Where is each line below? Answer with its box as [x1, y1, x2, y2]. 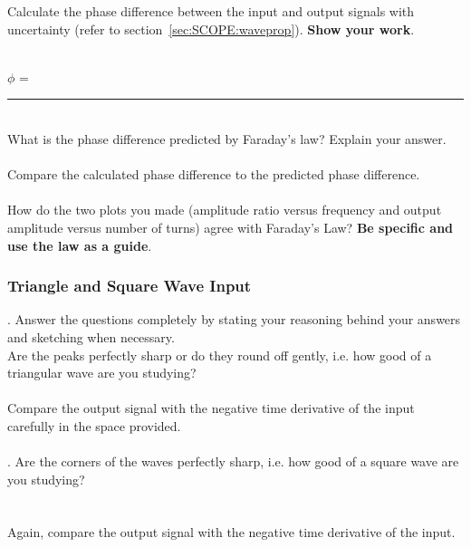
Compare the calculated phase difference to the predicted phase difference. [7, 165, 420, 184]
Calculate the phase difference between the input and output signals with [7, 2, 415, 20]
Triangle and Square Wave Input [7, 274, 252, 297]
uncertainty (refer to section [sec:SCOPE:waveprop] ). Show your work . [7, 19, 415, 38]
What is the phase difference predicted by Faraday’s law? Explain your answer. [7, 129, 447, 148]
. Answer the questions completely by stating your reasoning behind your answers [7, 310, 461, 329]
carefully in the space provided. [7, 416, 181, 435]
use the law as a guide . [7, 235, 152, 254]
